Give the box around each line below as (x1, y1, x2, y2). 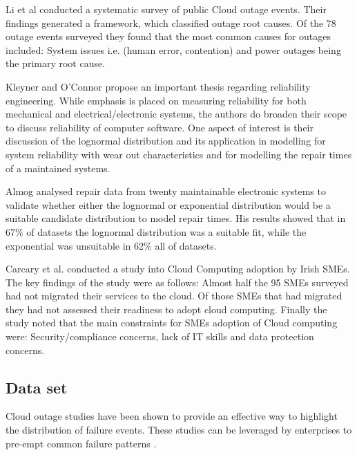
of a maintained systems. (6, 160, 110, 175)
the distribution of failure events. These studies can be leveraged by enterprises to (6, 423, 352, 437)
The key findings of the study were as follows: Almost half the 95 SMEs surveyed (6, 275, 349, 289)
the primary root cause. (6, 56, 106, 71)
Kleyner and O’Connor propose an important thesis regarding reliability (6, 79, 311, 93)
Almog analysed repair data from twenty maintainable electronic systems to (6, 184, 326, 198)
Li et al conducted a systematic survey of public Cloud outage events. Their (6, 2, 327, 16)
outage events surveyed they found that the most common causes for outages (6, 29, 331, 44)
